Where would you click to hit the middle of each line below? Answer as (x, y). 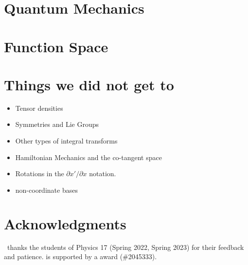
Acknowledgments (65, 223)
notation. (103, 173)
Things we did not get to (89, 84)
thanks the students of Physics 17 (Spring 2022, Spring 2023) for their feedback (125, 247)
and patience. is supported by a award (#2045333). (80, 256)
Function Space (56, 46)
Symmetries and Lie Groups (57, 124)
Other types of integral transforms (66, 141)
